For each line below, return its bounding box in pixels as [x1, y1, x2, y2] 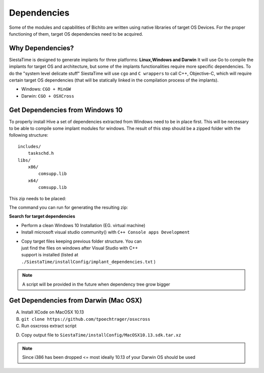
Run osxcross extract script [21, 323, 77, 329]
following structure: [9, 132, 48, 138]
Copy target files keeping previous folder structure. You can [21, 238, 142, 244]
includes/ [18, 144, 41, 149]
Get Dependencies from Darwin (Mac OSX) [9, 296, 142, 305]
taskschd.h [27, 150, 54, 156]
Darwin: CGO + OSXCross [21, 93, 74, 99]
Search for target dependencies [9, 213, 75, 219]
